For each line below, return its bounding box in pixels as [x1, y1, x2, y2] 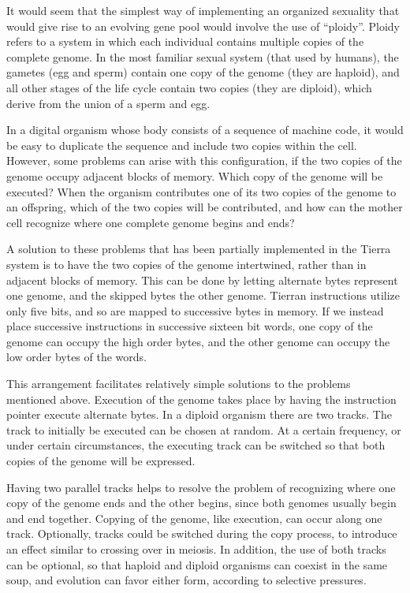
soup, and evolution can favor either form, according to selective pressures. [6, 572, 367, 588]
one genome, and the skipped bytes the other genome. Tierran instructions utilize [6, 287, 401, 304]
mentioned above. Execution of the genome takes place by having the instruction [6, 390, 397, 407]
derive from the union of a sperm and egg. [6, 95, 211, 111]
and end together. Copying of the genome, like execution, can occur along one [6, 509, 382, 526]
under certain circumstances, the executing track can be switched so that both [6, 437, 386, 453]
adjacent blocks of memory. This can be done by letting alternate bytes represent [6, 271, 398, 288]
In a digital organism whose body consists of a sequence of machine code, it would [6, 121, 404, 138]
